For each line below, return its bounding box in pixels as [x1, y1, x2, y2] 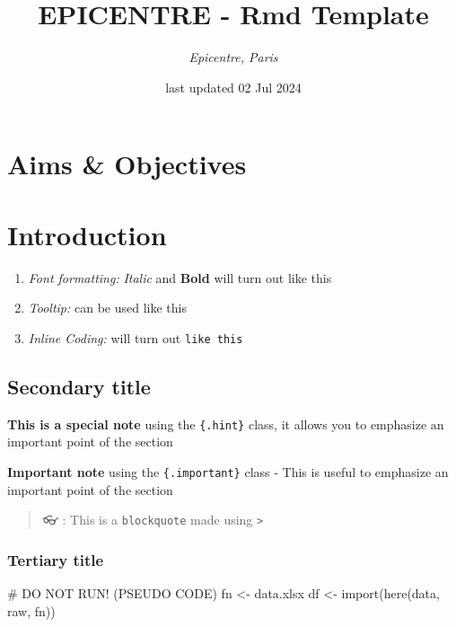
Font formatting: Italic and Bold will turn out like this [28, 268, 332, 287]
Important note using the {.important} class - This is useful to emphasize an [7, 462, 449, 481]
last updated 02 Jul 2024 [165, 77, 302, 96]
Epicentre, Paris [189, 48, 278, 66]
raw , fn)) [7, 601, 56, 620]
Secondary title [7, 372, 151, 400]
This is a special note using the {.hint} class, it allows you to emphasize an [7, 414, 444, 433]
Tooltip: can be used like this [28, 298, 187, 317]
